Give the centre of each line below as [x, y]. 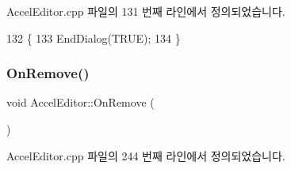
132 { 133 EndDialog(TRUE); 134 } [94, 38]
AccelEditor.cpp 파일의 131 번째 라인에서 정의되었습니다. [146, 11]
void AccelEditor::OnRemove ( [80, 102]
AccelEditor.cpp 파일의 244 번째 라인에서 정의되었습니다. [146, 155]
